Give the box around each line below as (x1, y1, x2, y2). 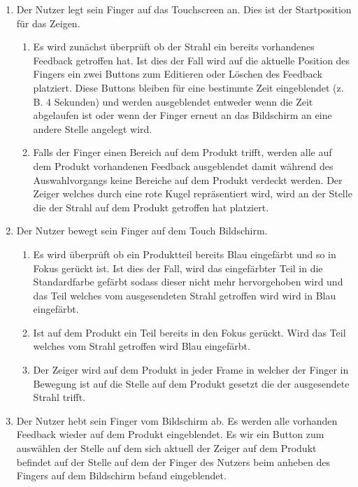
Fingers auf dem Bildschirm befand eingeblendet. (16, 468, 227, 483)
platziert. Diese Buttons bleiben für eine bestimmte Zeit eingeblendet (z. (33, 80, 344, 94)
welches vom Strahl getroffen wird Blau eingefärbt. (33, 339, 250, 353)
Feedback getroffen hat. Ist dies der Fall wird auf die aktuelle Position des (33, 52, 350, 67)
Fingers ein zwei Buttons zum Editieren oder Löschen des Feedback (33, 66, 322, 81)
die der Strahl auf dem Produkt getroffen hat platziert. (33, 199, 269, 214)
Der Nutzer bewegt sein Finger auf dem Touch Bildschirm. (16, 223, 268, 238)
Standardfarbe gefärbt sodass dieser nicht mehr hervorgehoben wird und (33, 274, 343, 289)
